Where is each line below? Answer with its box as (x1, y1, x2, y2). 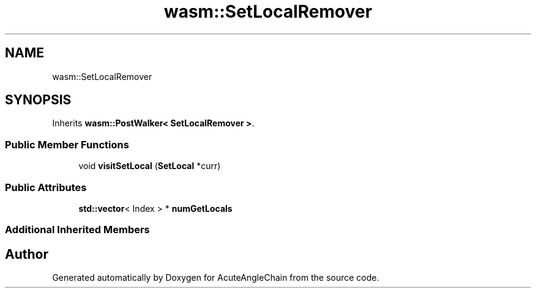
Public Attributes (5, 181, 87, 194)
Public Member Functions (5, 138, 129, 151)
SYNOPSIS (5, 92, 72, 108)
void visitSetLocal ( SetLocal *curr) (78, 161, 221, 172)
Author (5, 246, 48, 262)
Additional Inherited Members (5, 223, 150, 236)
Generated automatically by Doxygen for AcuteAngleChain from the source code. (52, 272, 379, 283)
